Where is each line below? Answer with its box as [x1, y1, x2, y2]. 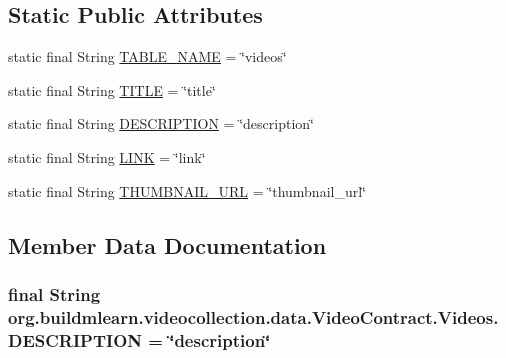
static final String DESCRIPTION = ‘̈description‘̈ [8, 113, 314, 134]
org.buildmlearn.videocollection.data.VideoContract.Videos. [8, 304, 499, 329]
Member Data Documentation [8, 229, 327, 260]
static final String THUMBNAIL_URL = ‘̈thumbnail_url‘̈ [8, 180, 366, 201]
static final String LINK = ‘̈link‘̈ [8, 146, 206, 167]
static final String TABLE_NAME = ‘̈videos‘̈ [8, 46, 287, 67]
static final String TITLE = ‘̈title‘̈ [8, 79, 216, 100]
